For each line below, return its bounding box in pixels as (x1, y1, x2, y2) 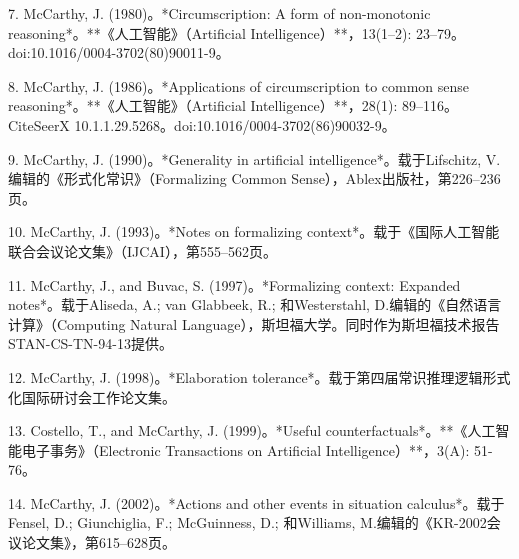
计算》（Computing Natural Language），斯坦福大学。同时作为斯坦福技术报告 (8, 313, 500, 334)
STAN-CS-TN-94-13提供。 (8, 333, 173, 354)
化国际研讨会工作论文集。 (8, 386, 176, 407)
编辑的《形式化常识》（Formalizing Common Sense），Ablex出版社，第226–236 (8, 168, 501, 189)
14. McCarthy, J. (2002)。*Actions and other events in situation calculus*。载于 (8, 492, 505, 513)
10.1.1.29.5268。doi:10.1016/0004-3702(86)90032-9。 (74, 114, 396, 135)
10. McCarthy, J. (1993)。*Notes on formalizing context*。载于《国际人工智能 (8, 221, 500, 242)
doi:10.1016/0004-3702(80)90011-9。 (8, 42, 230, 63)
